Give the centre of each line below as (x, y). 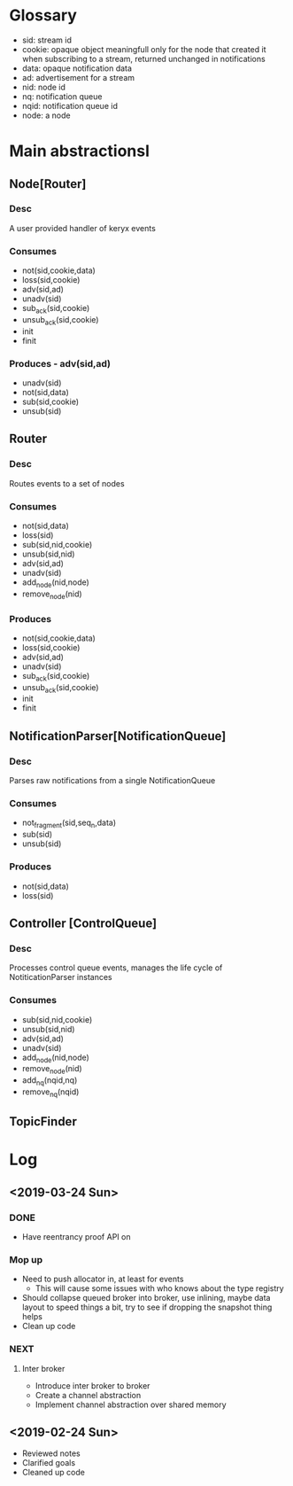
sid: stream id (47, 40)
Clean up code (49, 1327)
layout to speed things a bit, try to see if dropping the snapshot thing (147, 1307)
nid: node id (44, 87)
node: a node (46, 115)
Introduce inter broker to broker (93, 1385)
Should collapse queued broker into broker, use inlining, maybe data (146, 1298)
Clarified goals (49, 1463)
